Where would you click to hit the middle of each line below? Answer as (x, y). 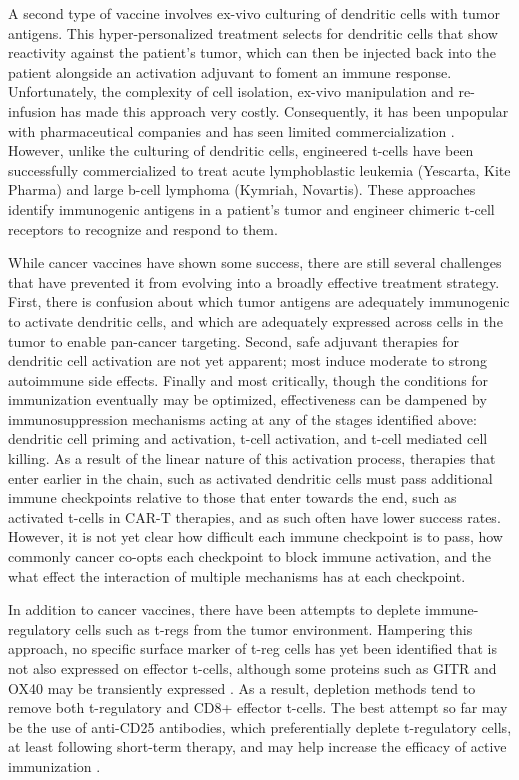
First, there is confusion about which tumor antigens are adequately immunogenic (259, 301)
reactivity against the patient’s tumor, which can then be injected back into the (252, 52)
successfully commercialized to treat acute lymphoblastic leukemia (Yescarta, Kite (259, 169)
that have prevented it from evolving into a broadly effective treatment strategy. (254, 281)
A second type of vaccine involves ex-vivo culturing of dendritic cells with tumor (254, 13)
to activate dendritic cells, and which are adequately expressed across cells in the (255, 320)
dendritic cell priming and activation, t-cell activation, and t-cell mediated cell (248, 438)
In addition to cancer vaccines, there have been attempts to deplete (214, 609)
